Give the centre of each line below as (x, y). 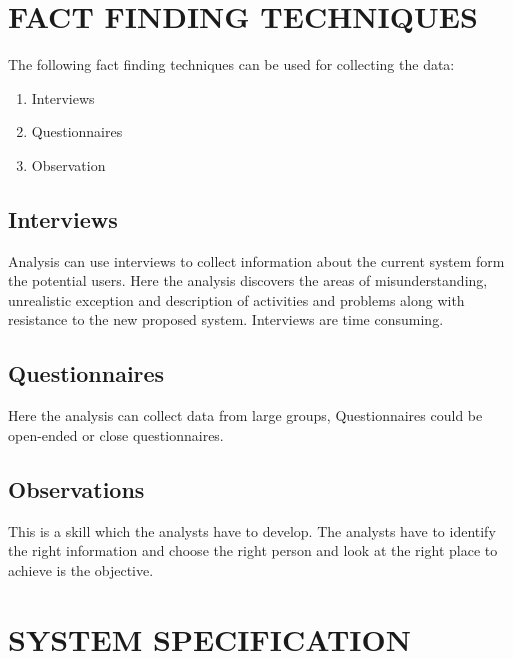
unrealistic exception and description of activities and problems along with (236, 299)
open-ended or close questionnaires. (116, 434)
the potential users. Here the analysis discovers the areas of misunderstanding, (248, 280)
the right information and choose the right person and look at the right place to (253, 550)
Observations (76, 488)
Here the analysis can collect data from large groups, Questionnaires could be (245, 415)
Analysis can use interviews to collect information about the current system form (256, 260)
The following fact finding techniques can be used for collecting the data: (231, 64)
